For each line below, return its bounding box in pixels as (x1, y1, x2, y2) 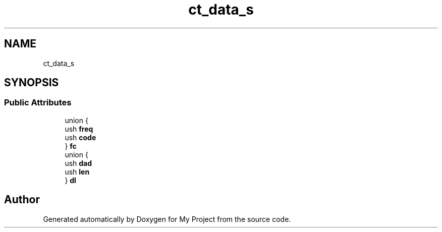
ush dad (65, 158, 92, 167)
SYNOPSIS (4, 76, 59, 89)
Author (4, 193, 40, 206)
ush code (65, 133, 96, 142)
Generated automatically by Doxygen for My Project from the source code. (43, 214, 291, 223)
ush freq (65, 124, 93, 133)
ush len (65, 167, 90, 176)
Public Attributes (4, 97, 72, 108)
